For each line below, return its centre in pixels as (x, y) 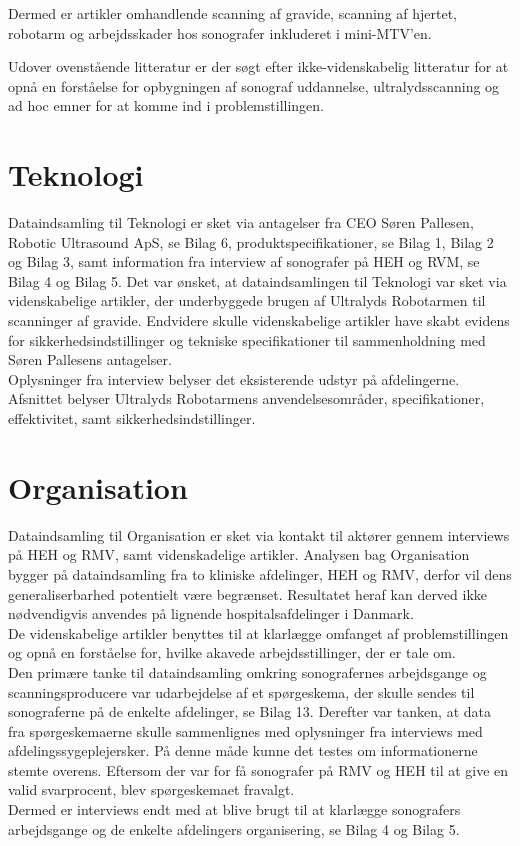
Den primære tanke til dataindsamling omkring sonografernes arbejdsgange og (247, 671)
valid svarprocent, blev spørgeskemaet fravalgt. (151, 789)
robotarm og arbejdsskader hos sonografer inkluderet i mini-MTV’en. (220, 32)
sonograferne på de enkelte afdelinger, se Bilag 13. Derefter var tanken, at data (249, 711)
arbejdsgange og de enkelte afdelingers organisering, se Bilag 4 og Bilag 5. (234, 828)
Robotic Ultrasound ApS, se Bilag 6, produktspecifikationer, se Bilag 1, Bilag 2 (251, 241)
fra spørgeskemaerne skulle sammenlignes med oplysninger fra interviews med (245, 730)
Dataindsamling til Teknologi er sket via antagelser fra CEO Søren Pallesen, (241, 222)
